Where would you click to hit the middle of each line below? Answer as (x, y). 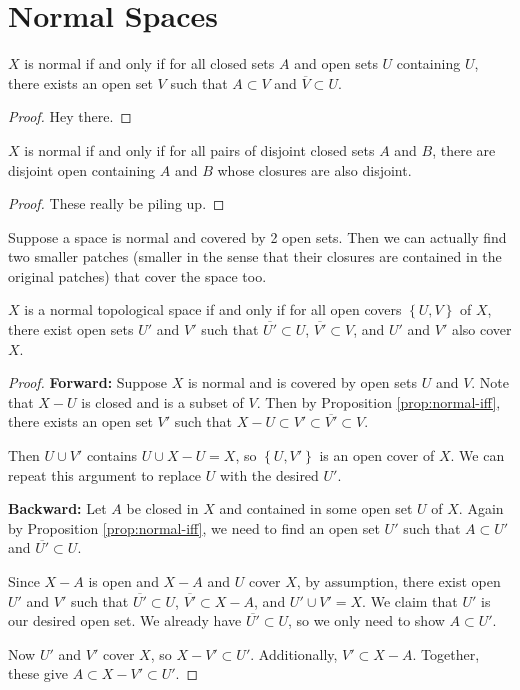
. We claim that (410, 600)
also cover (481, 329)
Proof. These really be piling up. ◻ (116, 203)
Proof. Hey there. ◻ (70, 116)
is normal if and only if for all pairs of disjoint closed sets (199, 149)
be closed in (162, 508)
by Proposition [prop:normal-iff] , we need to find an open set (194, 527)
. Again (481, 508)
